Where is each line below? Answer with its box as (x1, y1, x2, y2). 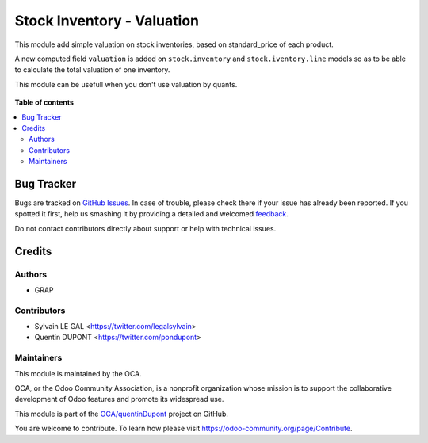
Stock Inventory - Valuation (14, 12, 200, 29)
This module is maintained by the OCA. (14, 369, 142, 378)
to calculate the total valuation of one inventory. (14, 65, 170, 74)
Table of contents (14, 97, 75, 107)
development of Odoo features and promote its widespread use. (14, 395, 224, 404)
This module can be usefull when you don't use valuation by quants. (14, 79, 238, 89)
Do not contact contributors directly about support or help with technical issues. (14, 223, 277, 233)
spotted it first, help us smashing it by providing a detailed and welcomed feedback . (14, 209, 289, 219)
